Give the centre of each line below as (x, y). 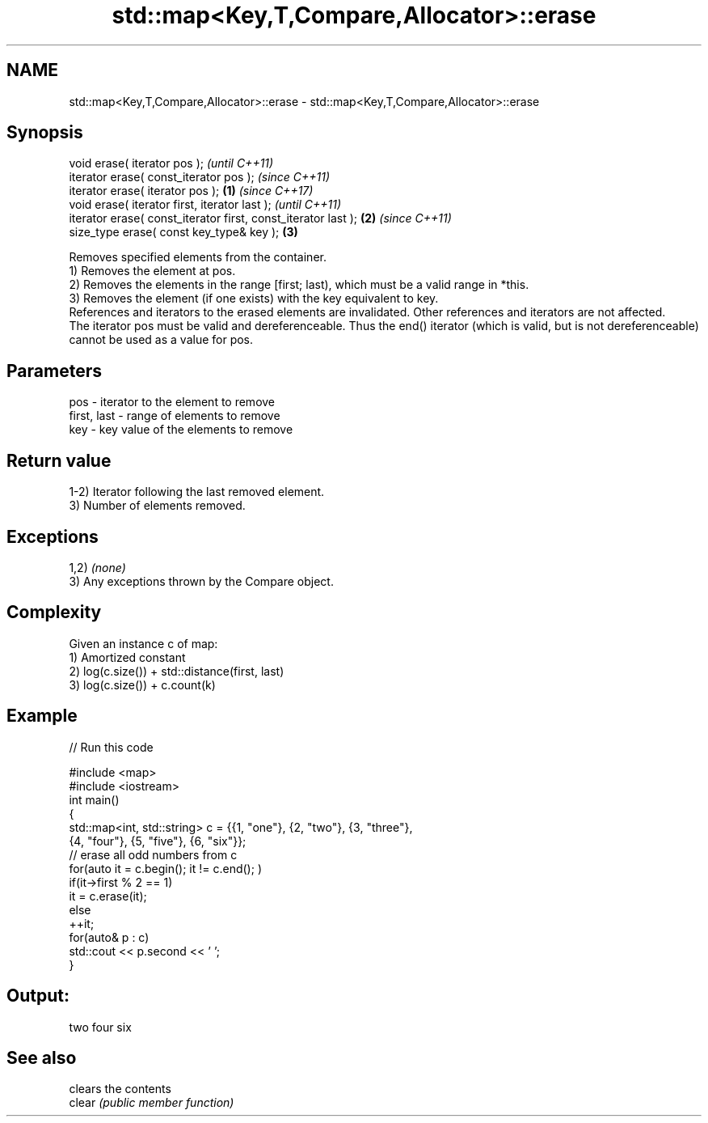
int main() (94, 799)
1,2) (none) (97, 567)
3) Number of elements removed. (157, 506)
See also (42, 1057)
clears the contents (120, 1089)
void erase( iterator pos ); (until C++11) (171, 163)
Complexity (54, 612)
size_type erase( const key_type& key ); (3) (183, 232)
